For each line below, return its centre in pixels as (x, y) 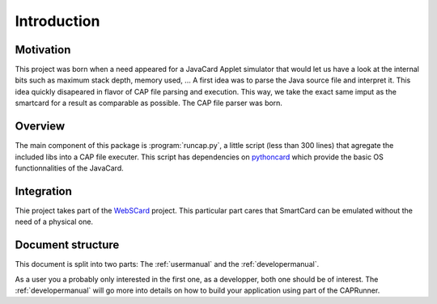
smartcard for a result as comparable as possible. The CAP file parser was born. (149, 103)
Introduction (57, 21)
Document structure (67, 245)
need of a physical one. (54, 222)
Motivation (43, 50)
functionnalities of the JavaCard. (70, 168)
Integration (44, 191)
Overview (40, 127)
